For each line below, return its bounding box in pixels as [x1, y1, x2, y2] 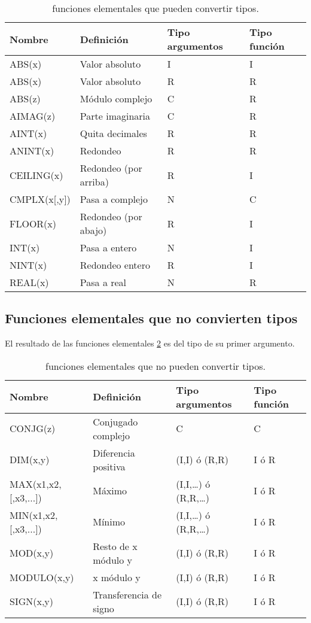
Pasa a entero [80, 241, 137, 254]
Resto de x [93, 539, 138, 553]
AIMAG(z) [10, 109, 56, 123]
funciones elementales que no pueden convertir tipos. [45, 358, 266, 373]
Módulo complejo [80, 92, 153, 105]
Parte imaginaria [80, 109, 151, 123]
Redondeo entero [80, 258, 150, 272]
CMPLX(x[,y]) [10, 192, 71, 206]
